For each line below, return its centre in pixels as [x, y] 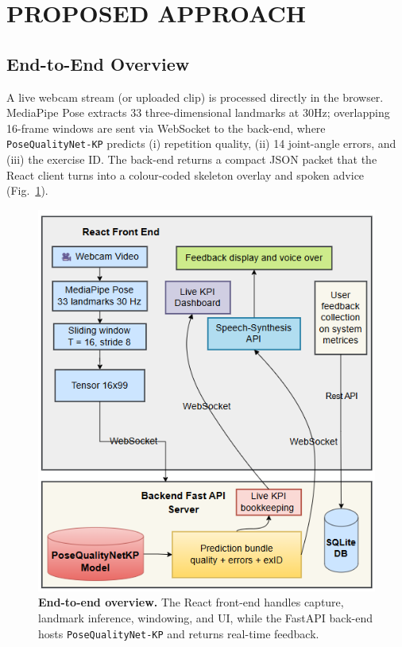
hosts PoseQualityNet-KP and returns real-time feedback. [179, 633]
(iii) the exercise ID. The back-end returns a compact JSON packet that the [192, 159]
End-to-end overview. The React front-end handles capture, [191, 602]
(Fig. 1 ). [27, 190]
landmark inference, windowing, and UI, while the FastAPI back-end [205, 617]
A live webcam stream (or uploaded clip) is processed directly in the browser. [195, 97]
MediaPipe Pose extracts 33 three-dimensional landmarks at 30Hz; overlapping [198, 112]
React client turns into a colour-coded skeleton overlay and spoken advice [186, 174]
